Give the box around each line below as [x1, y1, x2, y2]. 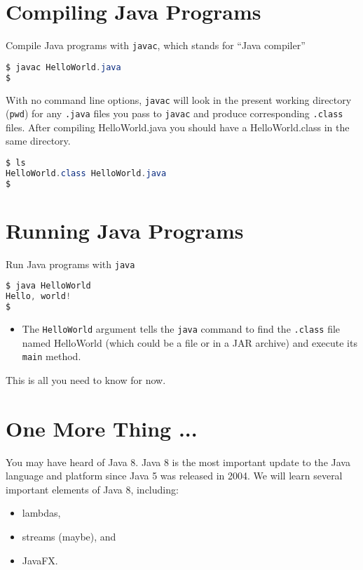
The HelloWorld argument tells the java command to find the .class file [22, 322, 341, 336]
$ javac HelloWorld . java [6, 62, 121, 72]
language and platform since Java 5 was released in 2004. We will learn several [6, 468, 343, 483]
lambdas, [22, 505, 61, 520]
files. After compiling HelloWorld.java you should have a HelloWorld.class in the [6, 119, 350, 134]
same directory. [6, 133, 71, 148]
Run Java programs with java [6, 256, 135, 271]
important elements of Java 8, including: [6, 482, 179, 496]
